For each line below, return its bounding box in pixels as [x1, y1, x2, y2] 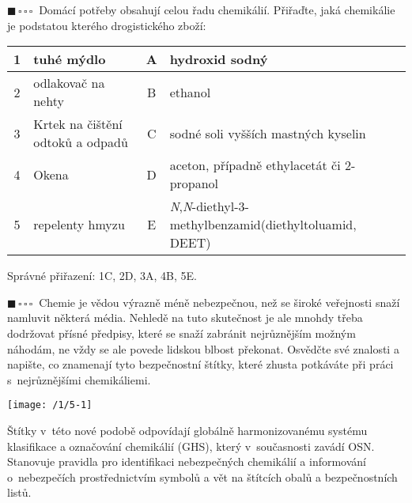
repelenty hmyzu [33, 215, 125, 234]
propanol [169, 174, 219, 193]
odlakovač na [33, 74, 105, 93]
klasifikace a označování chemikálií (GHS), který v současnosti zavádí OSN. [7, 437, 375, 454]
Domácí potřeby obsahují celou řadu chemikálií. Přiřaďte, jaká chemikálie [39, 2, 395, 17]
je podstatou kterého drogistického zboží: [7, 17, 206, 33]
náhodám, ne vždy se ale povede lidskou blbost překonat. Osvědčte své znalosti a [7, 340, 399, 357]
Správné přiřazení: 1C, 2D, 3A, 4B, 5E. [7, 267, 197, 284]
